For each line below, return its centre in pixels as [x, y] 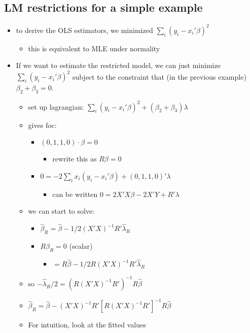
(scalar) [81, 246]
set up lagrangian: [56, 106]
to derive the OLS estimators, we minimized [84, 30]
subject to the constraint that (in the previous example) [159, 76]
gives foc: [42, 125]
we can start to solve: [61, 211]
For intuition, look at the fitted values [87, 325]
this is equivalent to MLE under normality [94, 48]
